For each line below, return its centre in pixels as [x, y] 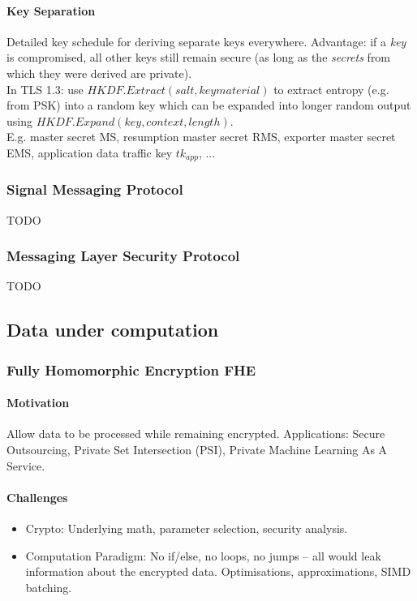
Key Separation [51, 10]
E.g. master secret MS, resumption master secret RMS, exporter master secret [201, 137]
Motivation [38, 403]
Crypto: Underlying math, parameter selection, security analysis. [187, 528]
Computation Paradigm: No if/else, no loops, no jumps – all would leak [203, 555]
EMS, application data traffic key [90, 152]
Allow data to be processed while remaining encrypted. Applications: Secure [196, 434]
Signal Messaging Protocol [95, 189]
